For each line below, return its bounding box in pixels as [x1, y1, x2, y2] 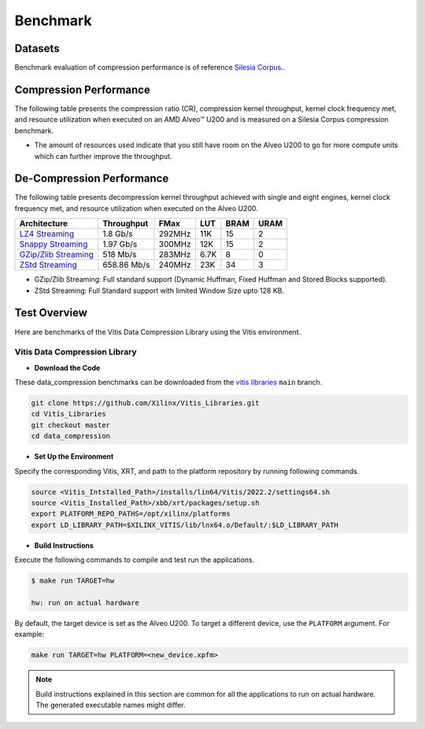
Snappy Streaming [19, 239, 88, 250]
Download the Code [34, 363, 101, 372]
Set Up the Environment [34, 452, 114, 461]
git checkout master [31, 420, 110, 429]
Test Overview [14, 306, 88, 320]
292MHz [158, 228, 191, 239]
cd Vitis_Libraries [31, 409, 106, 419]
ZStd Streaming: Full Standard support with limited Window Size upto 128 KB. [34, 286, 285, 295]
